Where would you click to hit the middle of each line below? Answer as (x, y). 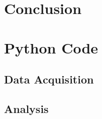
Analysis (26, 108)
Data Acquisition (49, 79)
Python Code (51, 47)
